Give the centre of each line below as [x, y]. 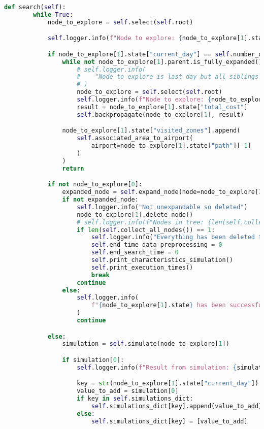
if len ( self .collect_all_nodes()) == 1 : [146, 230]
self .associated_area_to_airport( [135, 138]
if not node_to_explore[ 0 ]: [95, 185]
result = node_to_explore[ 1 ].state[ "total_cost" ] [162, 107]
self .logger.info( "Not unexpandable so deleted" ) [162, 207]
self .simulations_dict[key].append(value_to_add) [177, 406]
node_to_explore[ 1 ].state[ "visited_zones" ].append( [151, 131]
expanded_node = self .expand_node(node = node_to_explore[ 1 [162, 192]
